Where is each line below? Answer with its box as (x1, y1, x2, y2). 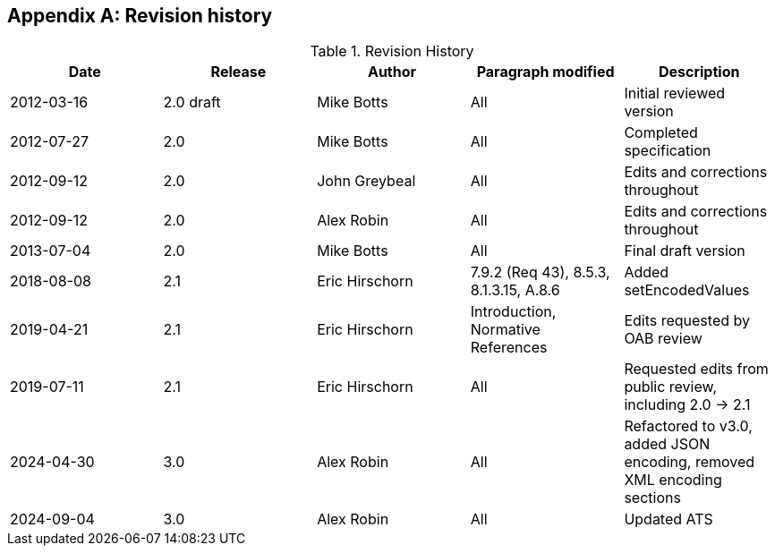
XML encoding (624, 471, 722, 489)
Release (210, 63, 267, 81)
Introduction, (470, 302, 557, 321)
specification (624, 141, 711, 160)
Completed (624, 123, 698, 142)
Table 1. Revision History (310, 42, 474, 61)
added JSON (624, 435, 711, 454)
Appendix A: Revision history (7, 4, 273, 27)
